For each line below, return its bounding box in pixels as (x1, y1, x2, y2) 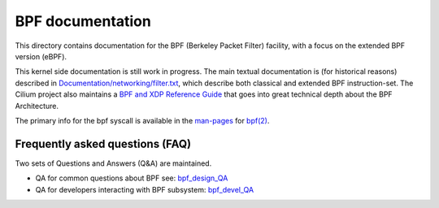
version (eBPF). (15, 51, 67, 61)
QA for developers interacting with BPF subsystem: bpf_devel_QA (35, 184, 254, 194)
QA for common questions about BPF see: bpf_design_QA (35, 173, 228, 183)
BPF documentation (15, 12, 152, 30)
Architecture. (15, 101, 59, 110)
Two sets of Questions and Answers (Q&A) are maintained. (15, 158, 212, 168)
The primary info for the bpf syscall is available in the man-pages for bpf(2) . (15, 115, 270, 125)
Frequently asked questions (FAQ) (15, 136, 192, 150)
